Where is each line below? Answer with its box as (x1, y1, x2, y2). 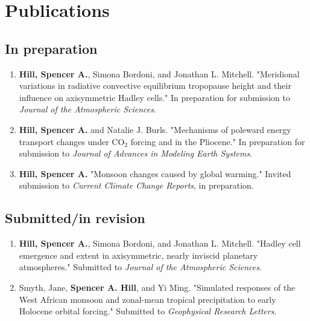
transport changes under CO (19, 135, 125, 148)
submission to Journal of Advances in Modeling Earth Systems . (19, 147, 253, 160)
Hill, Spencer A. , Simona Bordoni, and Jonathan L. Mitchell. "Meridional (19, 67, 300, 80)
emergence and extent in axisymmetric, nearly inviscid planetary (19, 248, 258, 261)
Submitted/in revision (5, 209, 145, 227)
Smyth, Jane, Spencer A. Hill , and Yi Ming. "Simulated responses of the (19, 280, 296, 293)
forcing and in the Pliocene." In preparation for (130, 135, 305, 148)
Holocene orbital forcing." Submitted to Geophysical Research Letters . (19, 305, 277, 317)
